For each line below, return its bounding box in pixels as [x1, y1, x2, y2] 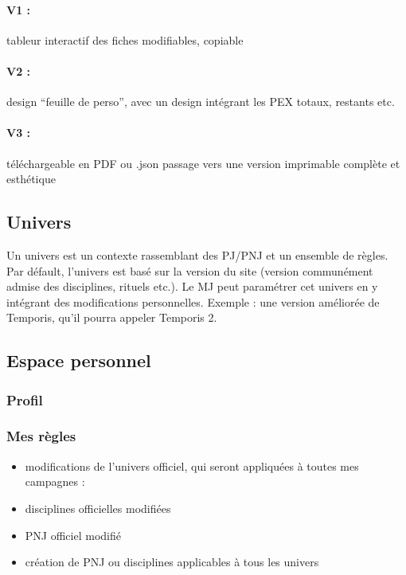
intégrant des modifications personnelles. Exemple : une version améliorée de [6, 293, 380, 310]
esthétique [6, 170, 56, 187]
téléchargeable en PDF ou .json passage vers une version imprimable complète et [6, 155, 400, 171]
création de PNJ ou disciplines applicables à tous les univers [25, 553, 319, 570]
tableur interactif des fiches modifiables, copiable [6, 31, 244, 48]
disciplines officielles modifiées [25, 499, 171, 516]
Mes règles [6, 426, 76, 446]
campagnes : [25, 473, 85, 490]
